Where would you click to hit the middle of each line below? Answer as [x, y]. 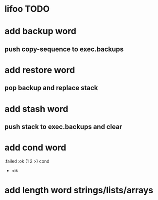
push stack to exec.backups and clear [63, 127]
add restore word [40, 70]
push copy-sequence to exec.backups [64, 49]
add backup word [40, 31]
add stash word [36, 109]
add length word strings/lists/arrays [79, 190]
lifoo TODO [27, 9]
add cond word [35, 148]
